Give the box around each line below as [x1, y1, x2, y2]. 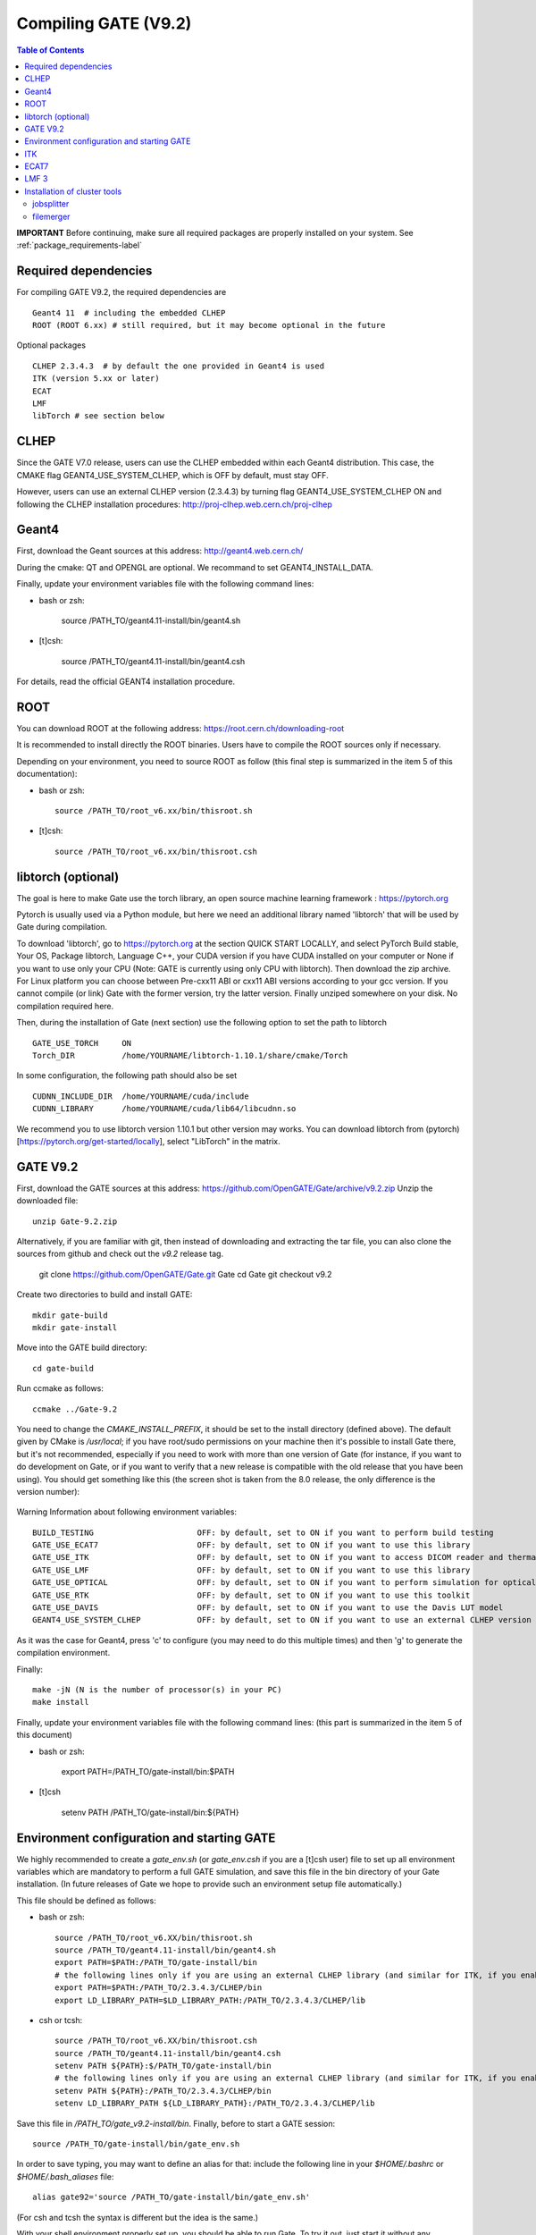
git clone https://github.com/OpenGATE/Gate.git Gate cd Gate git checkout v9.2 [38, 1269, 332, 1279]
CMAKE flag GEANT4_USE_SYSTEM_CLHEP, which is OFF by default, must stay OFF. [16, 469, 330, 480]
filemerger [32, 211, 71, 222]
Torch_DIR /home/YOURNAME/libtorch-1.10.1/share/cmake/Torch [32, 1050, 348, 1060]
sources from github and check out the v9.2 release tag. [16, 1248, 223, 1260]
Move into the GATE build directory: [16, 1342, 147, 1354]
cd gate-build [32, 1363, 94, 1373]
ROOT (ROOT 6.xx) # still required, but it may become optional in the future [32, 320, 386, 331]
